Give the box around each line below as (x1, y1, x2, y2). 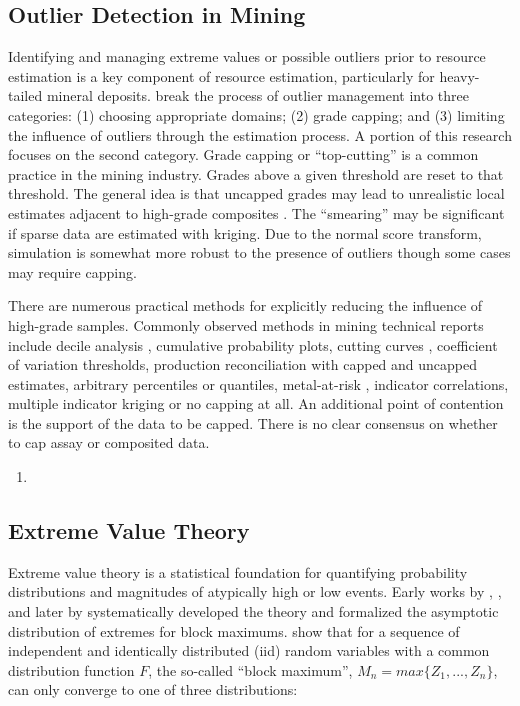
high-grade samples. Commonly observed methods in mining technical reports (8, 314, 484, 335)
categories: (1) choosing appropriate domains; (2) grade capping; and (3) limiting (8, 104, 505, 125)
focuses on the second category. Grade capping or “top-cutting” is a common (8, 144, 479, 165)
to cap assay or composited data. (8, 432, 210, 453)
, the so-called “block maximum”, (148, 659, 353, 680)
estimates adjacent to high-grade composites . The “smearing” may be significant (8, 202, 505, 223)
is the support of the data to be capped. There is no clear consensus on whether (8, 412, 498, 433)
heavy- (439, 65, 480, 86)
